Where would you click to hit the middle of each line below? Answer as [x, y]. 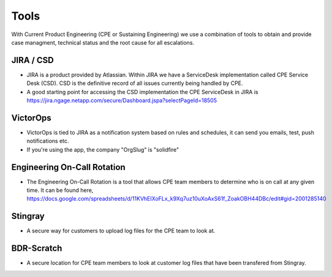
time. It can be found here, [60, 190]
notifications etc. [48, 141]
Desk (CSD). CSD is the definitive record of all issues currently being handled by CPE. [135, 83]
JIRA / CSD [33, 60]
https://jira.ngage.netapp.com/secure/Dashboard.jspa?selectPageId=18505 [122, 100]
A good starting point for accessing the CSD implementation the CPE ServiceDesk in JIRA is [142, 92]
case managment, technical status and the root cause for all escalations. [103, 42]
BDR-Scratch [37, 249]
